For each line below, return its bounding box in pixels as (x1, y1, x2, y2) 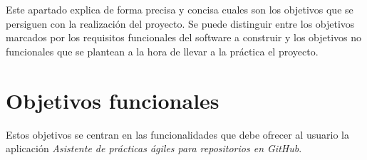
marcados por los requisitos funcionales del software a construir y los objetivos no (6, 30, 362, 45)
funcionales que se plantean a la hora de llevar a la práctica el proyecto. (6, 43, 319, 58)
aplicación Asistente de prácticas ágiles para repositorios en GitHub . (6, 141, 302, 156)
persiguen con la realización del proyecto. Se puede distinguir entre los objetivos (6, 16, 355, 31)
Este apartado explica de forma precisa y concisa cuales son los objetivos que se (6, 2, 353, 16)
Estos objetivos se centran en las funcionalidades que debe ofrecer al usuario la (6, 127, 349, 142)
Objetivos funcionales (6, 85, 219, 114)
